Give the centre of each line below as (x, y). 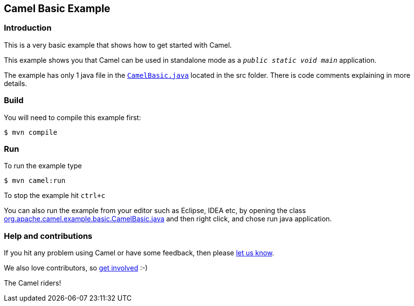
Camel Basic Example (57, 9)
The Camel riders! (33, 283)
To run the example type (43, 166)
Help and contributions (48, 236)
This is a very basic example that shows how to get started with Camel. (118, 45)
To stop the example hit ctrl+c (55, 196)
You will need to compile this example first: (72, 117)
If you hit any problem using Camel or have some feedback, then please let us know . (139, 253)
